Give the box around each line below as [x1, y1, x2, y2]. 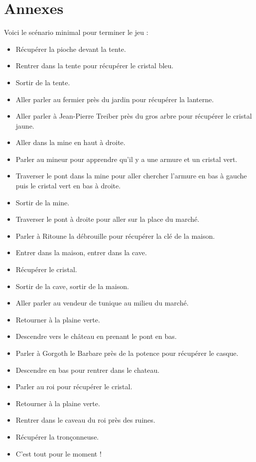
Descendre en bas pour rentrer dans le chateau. [15, 364, 160, 375]
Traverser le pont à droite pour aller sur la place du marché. [15, 214, 200, 224]
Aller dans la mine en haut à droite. [15, 137, 126, 148]
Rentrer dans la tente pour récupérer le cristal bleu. [15, 60, 174, 71]
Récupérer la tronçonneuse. [15, 431, 99, 442]
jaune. [15, 120, 34, 131]
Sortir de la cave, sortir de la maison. [15, 281, 129, 291]
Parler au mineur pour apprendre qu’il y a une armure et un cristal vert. [15, 154, 238, 164]
